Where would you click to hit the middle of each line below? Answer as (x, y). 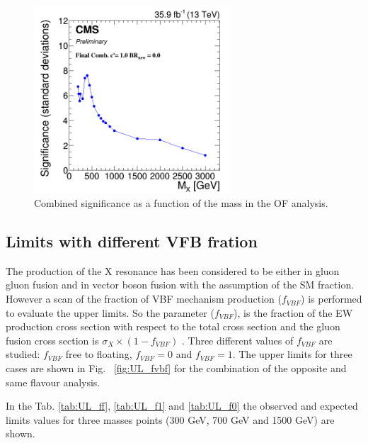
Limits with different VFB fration (132, 241)
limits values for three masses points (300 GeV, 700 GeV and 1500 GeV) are (170, 419)
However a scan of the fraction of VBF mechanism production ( (144, 299)
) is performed (332, 299)
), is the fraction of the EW (293, 312)
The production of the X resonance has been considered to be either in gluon (173, 270)
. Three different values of (237, 340)
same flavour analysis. (53, 382)
